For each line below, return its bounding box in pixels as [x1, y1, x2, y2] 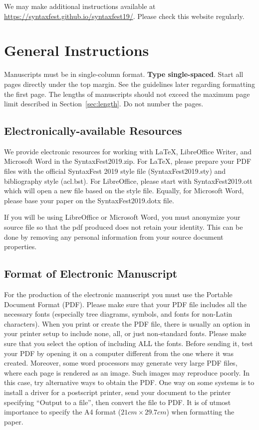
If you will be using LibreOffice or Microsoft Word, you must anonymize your [4, 212, 241, 222]
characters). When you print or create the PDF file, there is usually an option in [4, 318, 251, 329]
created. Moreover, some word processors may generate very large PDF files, [4, 358, 238, 368]
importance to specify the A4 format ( [4, 407, 121, 417]
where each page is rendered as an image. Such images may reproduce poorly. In [4, 367, 250, 378]
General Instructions [4, 40, 149, 60]
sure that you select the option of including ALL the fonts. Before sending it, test [4, 338, 253, 348]
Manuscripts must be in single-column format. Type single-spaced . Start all [4, 69, 244, 79]
